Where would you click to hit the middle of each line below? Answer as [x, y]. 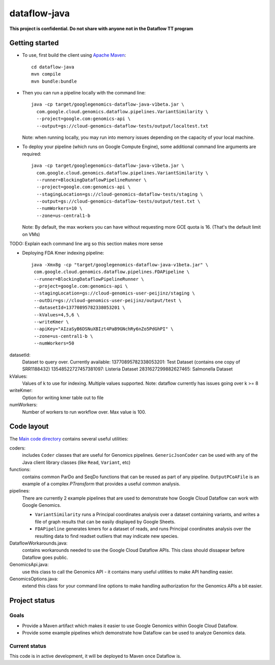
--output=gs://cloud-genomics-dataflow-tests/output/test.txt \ [118, 201]
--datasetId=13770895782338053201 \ [80, 308]
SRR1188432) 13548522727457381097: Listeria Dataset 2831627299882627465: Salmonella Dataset [127, 369]
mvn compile [46, 74]
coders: [17, 448]
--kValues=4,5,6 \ [57, 315]
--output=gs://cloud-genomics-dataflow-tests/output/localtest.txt [122, 126]
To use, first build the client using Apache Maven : [74, 55]
